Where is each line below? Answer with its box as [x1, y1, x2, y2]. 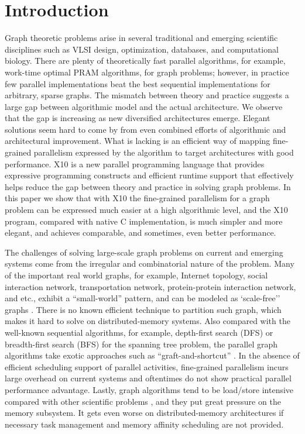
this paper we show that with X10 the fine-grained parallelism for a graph [5, 192, 270, 204]
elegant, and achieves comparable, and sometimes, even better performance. [5, 226, 276, 239]
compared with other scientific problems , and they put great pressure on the [5, 395, 281, 407]
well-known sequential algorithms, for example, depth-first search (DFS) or [5, 326, 273, 338]
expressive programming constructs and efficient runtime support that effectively [5, 169, 294, 181]
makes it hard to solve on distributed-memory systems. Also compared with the [5, 315, 290, 327]
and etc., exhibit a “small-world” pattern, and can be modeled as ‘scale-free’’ [5, 292, 280, 304]
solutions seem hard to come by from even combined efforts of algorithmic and [5, 123, 286, 135]
